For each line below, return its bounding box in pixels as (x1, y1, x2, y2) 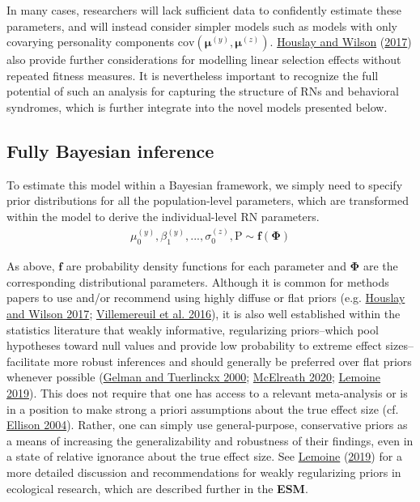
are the (363, 257, 398, 274)
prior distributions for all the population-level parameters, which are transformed (6, 192, 409, 209)
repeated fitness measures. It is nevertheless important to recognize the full (6, 66, 379, 83)
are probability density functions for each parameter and (66, 257, 346, 274)
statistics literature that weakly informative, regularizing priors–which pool (6, 321, 379, 338)
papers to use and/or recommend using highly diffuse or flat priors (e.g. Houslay (6, 289, 405, 306)
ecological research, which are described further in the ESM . (6, 479, 308, 496)
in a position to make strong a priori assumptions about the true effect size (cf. (6, 400, 399, 417)
